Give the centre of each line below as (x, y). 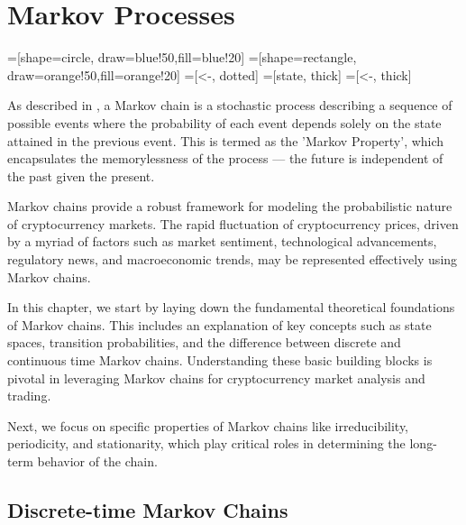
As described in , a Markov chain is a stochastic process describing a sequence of (230, 105)
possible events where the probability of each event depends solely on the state (224, 122)
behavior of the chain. (97, 461)
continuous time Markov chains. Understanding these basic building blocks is (220, 360)
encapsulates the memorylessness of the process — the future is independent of (225, 158)
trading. (29, 396)
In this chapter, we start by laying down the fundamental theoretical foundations (231, 307)
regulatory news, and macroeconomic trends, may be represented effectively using (233, 259)
